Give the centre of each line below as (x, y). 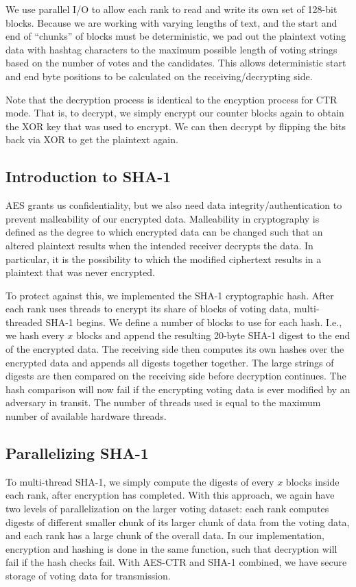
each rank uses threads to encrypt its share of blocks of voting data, (148, 309)
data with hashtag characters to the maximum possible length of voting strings (171, 49)
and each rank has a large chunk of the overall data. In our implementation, (165, 535)
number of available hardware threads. (86, 416)
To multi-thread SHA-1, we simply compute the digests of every (140, 481)
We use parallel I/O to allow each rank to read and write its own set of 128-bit (171, 9)
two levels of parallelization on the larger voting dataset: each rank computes (167, 509)
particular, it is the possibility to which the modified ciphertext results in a (164, 259)
